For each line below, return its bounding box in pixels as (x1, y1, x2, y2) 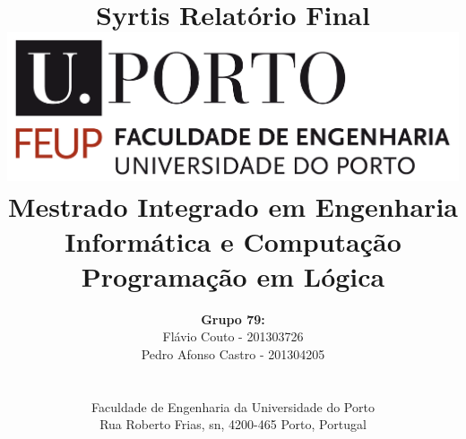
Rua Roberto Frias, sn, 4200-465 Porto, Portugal (99, 415, 367, 434)
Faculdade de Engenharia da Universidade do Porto (91, 397, 375, 416)
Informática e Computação (65, 222, 401, 259)
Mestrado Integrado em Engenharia (8, 187, 458, 224)
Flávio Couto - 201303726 (162, 327, 304, 346)
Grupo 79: (201, 309, 265, 328)
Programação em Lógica (81, 257, 385, 294)
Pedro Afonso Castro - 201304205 (141, 345, 325, 364)
